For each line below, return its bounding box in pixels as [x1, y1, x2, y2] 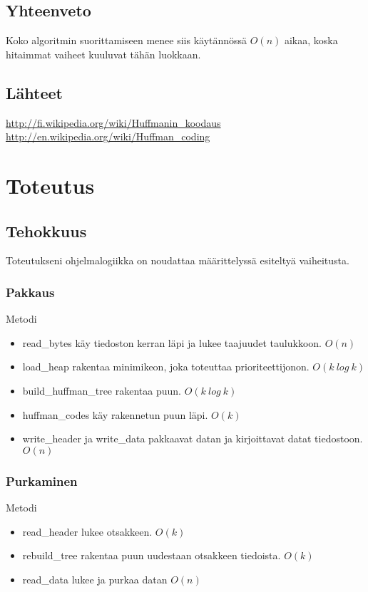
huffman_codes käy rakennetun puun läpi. [22, 407, 208, 422]
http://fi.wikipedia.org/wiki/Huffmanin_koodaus [6, 115, 221, 130]
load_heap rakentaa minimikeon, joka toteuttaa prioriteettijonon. [22, 359, 310, 374]
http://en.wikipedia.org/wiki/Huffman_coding [6, 129, 210, 144]
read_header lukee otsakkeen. [22, 524, 153, 539]
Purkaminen [6, 472, 78, 489]
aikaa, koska [284, 33, 338, 48]
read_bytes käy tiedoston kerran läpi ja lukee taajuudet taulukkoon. [22, 335, 322, 350]
